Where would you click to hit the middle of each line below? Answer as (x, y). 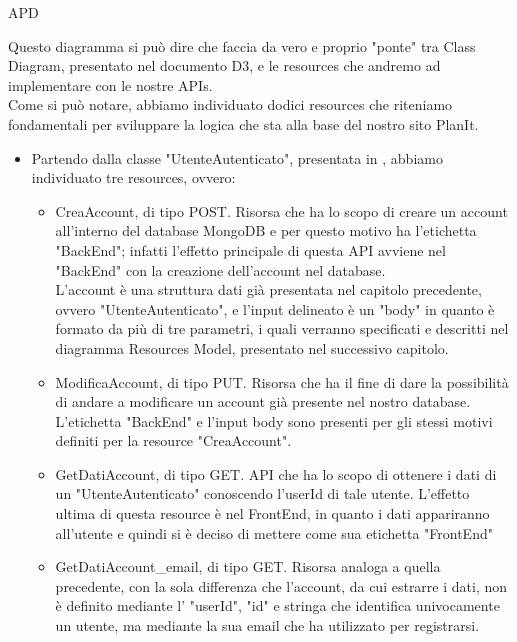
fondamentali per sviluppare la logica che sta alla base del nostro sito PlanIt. (243, 123)
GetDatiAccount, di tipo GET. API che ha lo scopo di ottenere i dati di (276, 473)
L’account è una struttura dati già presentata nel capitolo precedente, (268, 289)
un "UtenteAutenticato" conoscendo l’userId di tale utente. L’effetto (262, 493)
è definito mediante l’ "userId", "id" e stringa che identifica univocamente (277, 605)
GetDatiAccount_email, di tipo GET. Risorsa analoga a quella (248, 566)
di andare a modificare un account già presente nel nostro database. (263, 401)
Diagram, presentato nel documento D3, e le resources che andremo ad (224, 65)
